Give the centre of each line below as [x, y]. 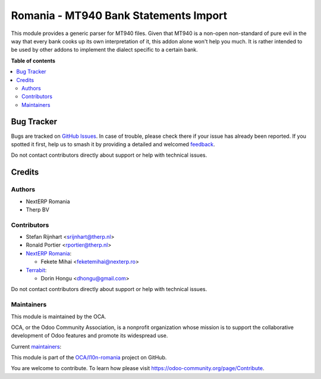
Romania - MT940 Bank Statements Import [119, 15]
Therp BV [38, 209]
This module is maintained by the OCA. [59, 316]
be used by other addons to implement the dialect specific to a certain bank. [105, 50]
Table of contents [33, 61]
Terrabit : [36, 270]
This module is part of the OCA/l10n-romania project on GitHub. [89, 358]
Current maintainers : [36, 346]
